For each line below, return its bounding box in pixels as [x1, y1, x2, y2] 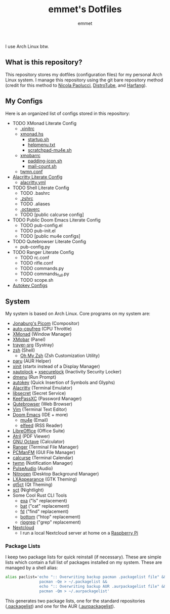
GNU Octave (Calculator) [12, 438, 65, 445]
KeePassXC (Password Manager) [12, 396, 82, 402]
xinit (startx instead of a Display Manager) [12, 363, 100, 370]
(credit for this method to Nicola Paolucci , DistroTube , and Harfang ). [5, 82, 147, 88]
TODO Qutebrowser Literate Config [12, 238, 87, 244]
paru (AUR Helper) [12, 358, 52, 364]
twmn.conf [20, 168, 43, 174]
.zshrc [20, 195, 34, 201]
